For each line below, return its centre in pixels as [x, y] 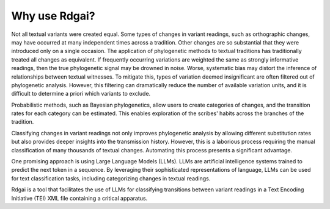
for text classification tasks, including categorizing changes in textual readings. [111, 178]
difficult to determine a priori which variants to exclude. [81, 94]
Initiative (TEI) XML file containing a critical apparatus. [79, 198]
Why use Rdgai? [53, 16]
